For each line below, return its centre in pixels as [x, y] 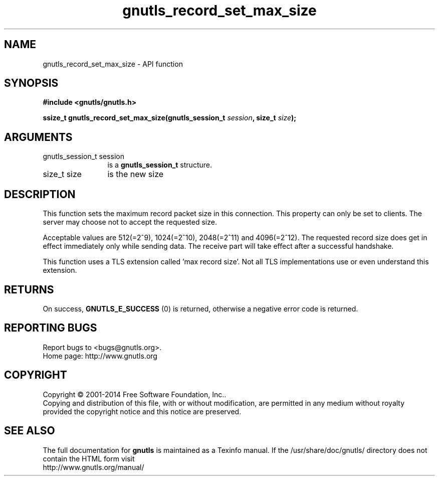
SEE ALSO [30, 431]
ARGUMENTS [38, 137]
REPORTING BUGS [51, 328]
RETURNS [29, 289]
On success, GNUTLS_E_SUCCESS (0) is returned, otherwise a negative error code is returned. [200, 308]
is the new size [136, 174]
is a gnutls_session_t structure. [160, 165]
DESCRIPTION [40, 194]
